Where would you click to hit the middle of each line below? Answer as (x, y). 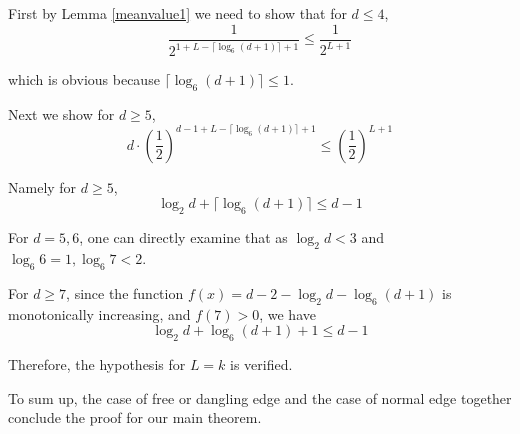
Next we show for (61, 113)
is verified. (261, 364)
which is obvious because (84, 79)
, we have (287, 313)
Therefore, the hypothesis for (97, 364)
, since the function (125, 292)
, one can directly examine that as (183, 237)
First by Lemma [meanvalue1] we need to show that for (177, 13)
